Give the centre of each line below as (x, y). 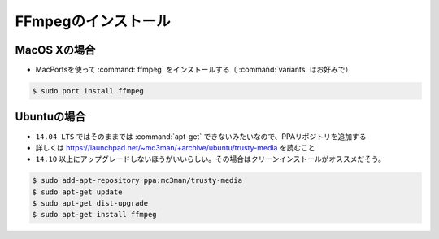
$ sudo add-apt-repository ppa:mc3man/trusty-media (137, 180)
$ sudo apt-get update (77, 192)
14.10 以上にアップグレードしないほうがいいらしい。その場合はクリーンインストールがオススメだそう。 (211, 159)
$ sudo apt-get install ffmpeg (95, 215)
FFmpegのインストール (93, 21)
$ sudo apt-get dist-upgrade (90, 204)
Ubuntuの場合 (50, 117)
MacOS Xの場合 (55, 50)
